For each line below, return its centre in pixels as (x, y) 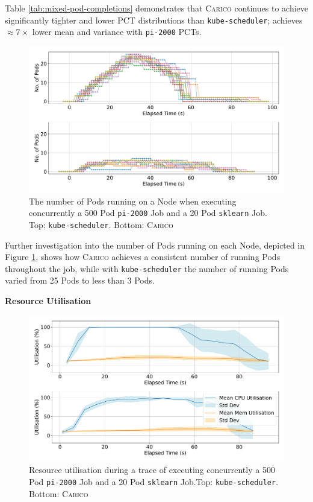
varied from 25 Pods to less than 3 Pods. (80, 280)
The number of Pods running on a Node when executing (133, 201)
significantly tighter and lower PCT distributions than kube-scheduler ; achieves (154, 20)
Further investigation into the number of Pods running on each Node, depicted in (155, 245)
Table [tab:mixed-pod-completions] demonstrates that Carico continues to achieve (156, 8)
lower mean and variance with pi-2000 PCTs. (117, 32)
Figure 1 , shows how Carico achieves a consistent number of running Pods (143, 257)
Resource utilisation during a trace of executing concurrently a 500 (152, 470)
